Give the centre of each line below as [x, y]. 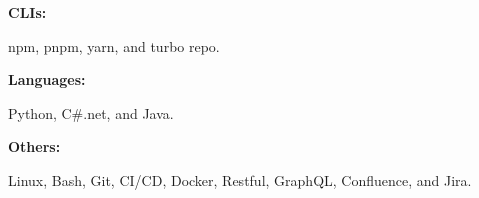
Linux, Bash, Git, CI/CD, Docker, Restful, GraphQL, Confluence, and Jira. [240, 179]
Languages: [47, 79]
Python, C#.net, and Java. [91, 112]
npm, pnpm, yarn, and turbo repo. [114, 45]
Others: [34, 146]
